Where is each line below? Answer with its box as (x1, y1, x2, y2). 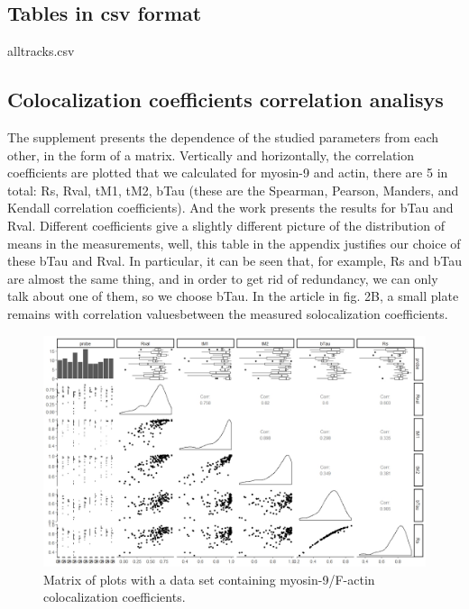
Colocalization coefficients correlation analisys (7, 86, 444, 114)
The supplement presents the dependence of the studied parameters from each (7, 128, 439, 146)
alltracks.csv (7, 41, 75, 60)
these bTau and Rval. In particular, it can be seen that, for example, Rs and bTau (7, 251, 462, 270)
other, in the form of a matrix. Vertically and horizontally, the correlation (7, 145, 415, 164)
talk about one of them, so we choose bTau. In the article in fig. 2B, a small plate (7, 286, 459, 305)
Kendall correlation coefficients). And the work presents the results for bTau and (7, 198, 454, 217)
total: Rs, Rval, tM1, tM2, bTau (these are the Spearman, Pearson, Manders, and (7, 180, 459, 199)
